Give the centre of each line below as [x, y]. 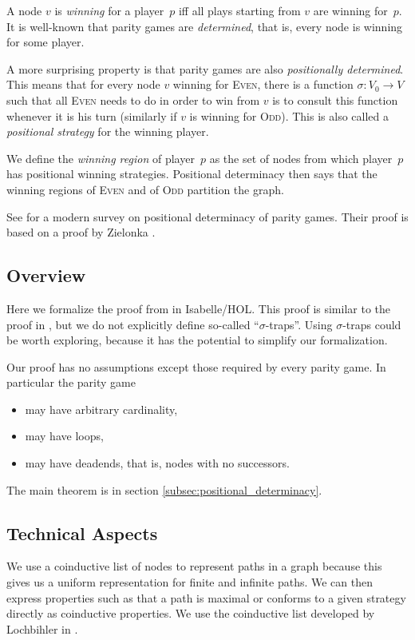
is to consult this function [335, 99]
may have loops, [64, 436]
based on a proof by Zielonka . [81, 232]
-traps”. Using [299, 324]
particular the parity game [71, 382]
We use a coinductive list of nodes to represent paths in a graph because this [194, 566]
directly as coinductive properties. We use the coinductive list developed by [191, 613]
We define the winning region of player [101, 158]
